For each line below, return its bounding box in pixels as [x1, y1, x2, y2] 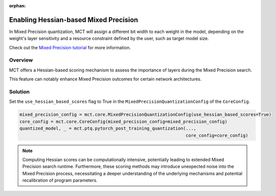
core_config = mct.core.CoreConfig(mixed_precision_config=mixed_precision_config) [19, 119, 228, 124]
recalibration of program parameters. [22, 177, 98, 183]
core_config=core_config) [185, 132, 248, 138]
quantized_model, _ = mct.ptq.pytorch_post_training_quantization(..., [19, 126, 197, 131]
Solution [9, 88, 30, 95]
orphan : [9, 3, 26, 8]
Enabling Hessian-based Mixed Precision [9, 15, 138, 24]
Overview [9, 57, 33, 64]
